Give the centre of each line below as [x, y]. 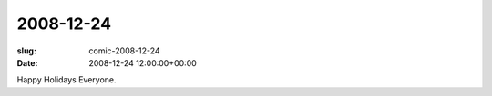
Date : [27, 62]
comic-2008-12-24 [124, 51]
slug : [26, 51]
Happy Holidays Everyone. [67, 80]
